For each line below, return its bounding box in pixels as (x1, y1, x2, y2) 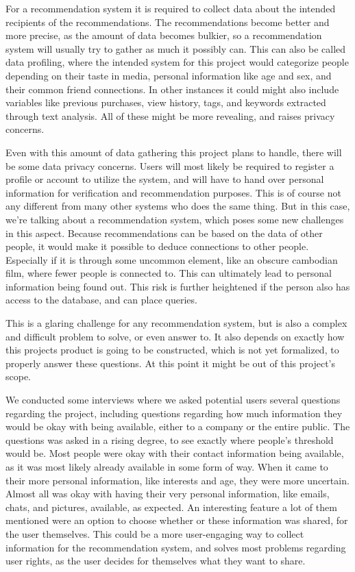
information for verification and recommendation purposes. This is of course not (5, 185, 341, 199)
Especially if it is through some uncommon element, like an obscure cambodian (5, 252, 338, 266)
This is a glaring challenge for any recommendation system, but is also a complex (5, 316, 347, 330)
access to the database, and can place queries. (5, 293, 197, 307)
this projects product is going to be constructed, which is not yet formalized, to (5, 343, 339, 357)
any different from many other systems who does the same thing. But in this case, (5, 199, 350, 213)
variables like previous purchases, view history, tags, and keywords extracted (5, 95, 326, 110)
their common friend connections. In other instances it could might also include (5, 82, 339, 96)
